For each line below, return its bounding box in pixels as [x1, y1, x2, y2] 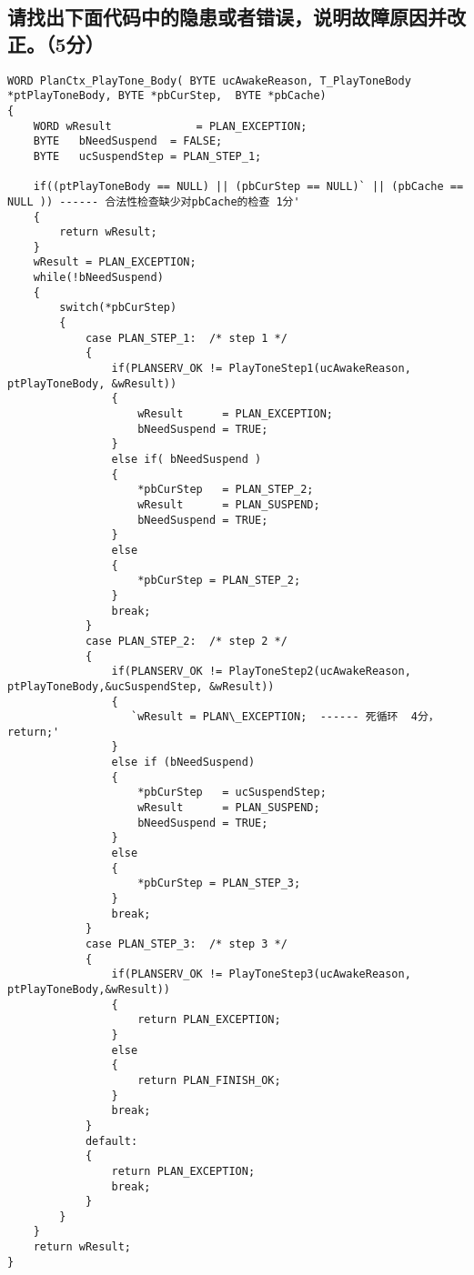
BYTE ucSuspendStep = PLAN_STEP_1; [33, 149, 262, 163]
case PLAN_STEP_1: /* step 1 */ [85, 331, 287, 345]
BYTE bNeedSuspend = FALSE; [33, 135, 223, 148]
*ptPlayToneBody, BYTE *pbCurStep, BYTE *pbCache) [7, 89, 327, 103]
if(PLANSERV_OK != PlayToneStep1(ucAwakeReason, [111, 362, 411, 376]
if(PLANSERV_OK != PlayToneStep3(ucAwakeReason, [111, 968, 411, 981]
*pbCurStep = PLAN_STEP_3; [137, 877, 301, 890]
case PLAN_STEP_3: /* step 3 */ [85, 938, 287, 950]
